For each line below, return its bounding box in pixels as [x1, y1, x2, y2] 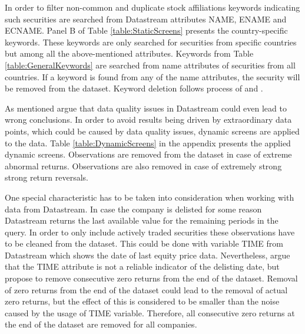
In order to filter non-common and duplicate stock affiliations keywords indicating [5, 1, 300, 13]
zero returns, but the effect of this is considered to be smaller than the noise [5, 295, 280, 307]
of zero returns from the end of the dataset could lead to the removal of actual [5, 283, 288, 296]
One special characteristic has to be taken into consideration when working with [5, 191, 294, 203]
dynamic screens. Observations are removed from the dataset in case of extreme [5, 148, 292, 161]
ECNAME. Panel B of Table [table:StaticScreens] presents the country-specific [5, 24, 288, 37]
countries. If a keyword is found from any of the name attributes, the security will [5, 70, 300, 83]
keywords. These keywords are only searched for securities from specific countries [5, 35, 297, 48]
